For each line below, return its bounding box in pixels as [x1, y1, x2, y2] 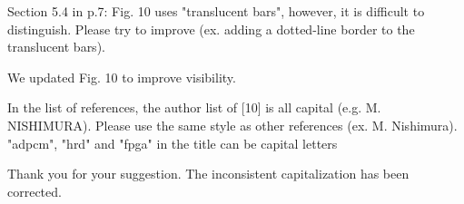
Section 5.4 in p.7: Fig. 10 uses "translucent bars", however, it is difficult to [7, 2, 425, 20]
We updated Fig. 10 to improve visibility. [7, 67, 236, 86]
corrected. [7, 181, 62, 200]
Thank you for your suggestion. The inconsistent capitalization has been [7, 164, 410, 183]
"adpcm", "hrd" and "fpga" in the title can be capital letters [7, 133, 338, 152]
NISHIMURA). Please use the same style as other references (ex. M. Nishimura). [7, 115, 458, 134]
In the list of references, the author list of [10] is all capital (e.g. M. [7, 98, 381, 117]
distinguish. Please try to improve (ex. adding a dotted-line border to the [7, 19, 415, 38]
